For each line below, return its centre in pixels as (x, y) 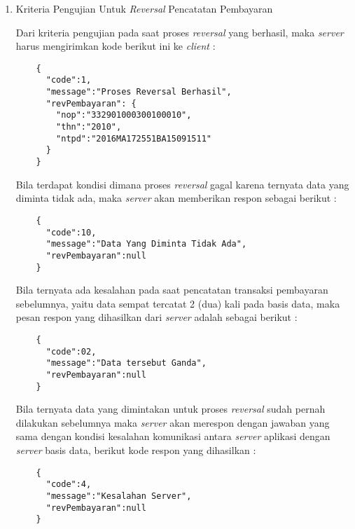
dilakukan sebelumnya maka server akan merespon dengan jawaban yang (173, 422)
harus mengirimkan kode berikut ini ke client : (116, 46)
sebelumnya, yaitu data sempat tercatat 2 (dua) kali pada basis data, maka (178, 303)
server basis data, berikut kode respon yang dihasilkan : (136, 450)
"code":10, (71, 232)
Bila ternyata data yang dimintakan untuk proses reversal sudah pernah (170, 409)
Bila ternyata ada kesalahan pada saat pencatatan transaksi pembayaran (172, 290)
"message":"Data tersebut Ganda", (126, 363)
